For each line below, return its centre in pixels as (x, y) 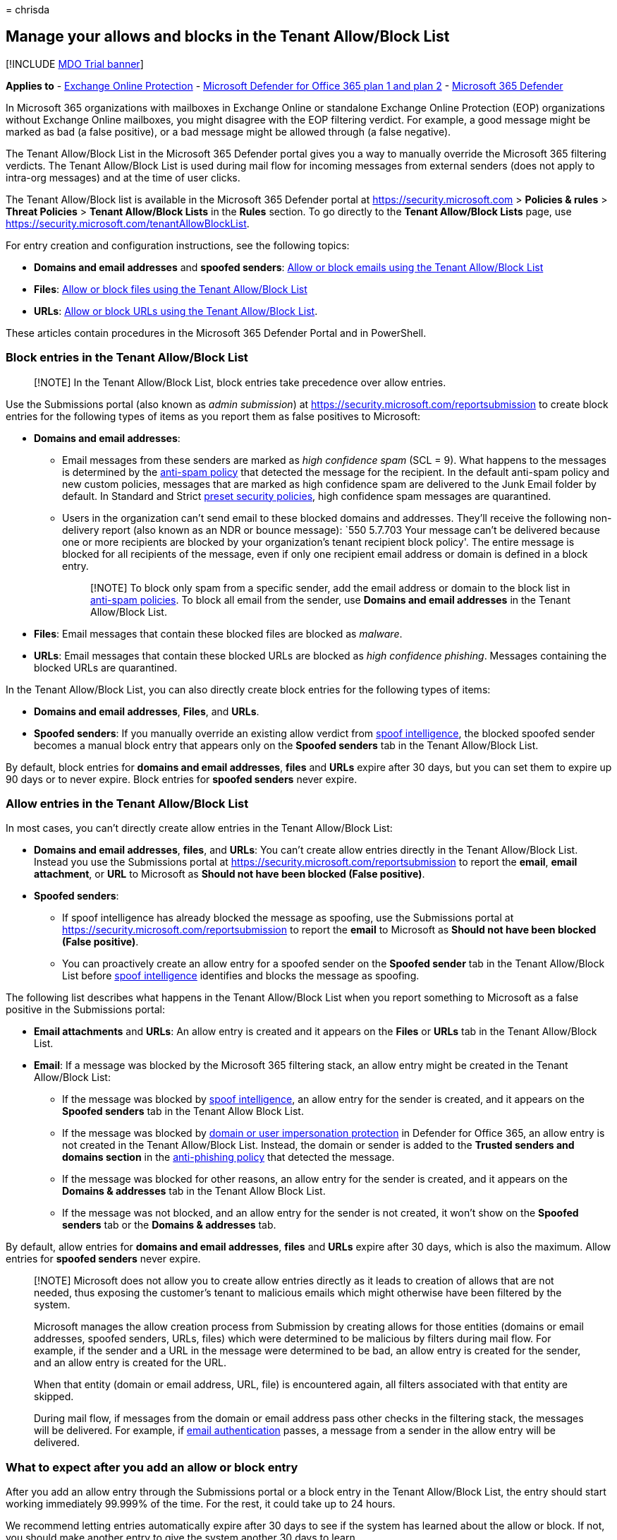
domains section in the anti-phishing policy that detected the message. (228, 1157)
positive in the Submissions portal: (86, 1010)
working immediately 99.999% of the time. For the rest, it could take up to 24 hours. (201, 1504)
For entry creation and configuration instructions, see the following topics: (178, 245)
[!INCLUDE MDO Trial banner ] (75, 64)
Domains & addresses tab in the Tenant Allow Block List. (194, 1191)
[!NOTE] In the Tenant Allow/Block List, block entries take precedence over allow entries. (240, 382)
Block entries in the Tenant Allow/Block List (127, 358)
